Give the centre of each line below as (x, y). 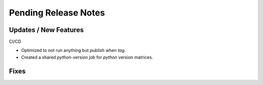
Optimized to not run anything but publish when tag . (74, 51)
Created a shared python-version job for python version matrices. (87, 57)
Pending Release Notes (57, 13)
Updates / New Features (46, 30)
